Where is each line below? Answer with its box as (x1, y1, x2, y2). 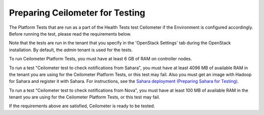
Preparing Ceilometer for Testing (9, 7, 145, 18)
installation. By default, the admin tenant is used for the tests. (9, 47, 133, 53)
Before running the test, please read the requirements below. (9, 31, 132, 37)
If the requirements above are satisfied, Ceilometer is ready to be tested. (9, 103, 155, 109)
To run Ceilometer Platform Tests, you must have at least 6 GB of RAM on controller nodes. (9, 56, 192, 62)
